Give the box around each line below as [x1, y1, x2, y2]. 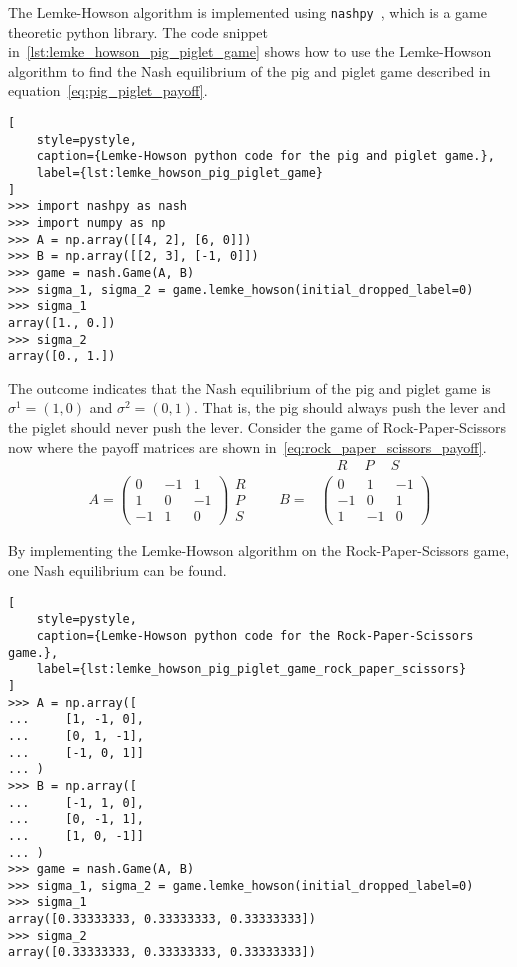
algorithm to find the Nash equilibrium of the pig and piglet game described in [8, 60, 491, 81]
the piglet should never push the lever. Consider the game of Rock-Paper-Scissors [8, 417, 507, 438]
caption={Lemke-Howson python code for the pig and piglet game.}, [36, 149, 495, 164]
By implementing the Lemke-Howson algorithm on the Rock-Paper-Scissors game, [8, 540, 510, 561]
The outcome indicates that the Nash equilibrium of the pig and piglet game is [8, 377, 491, 398]
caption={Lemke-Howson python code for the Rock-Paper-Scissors [36, 628, 474, 643]
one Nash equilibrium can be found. [8, 560, 227, 581]
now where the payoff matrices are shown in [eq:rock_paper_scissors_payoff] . [8, 436, 487, 457]
